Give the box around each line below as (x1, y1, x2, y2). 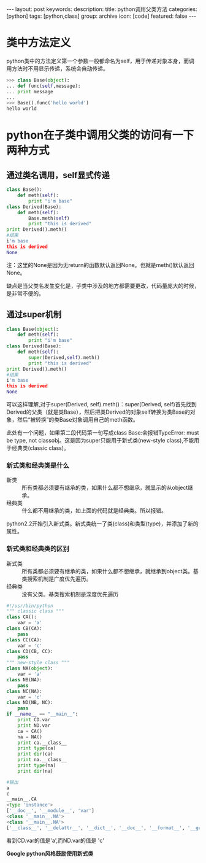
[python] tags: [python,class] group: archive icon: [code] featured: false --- (6, 12, 197, 20)
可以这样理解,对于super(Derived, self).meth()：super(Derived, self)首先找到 (6, 401, 197, 408)
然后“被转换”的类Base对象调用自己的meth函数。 (17, 416, 139, 423)
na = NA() (17, 733, 43, 740)
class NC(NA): (6, 688, 43, 694)
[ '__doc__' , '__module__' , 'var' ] (6, 808, 95, 814)
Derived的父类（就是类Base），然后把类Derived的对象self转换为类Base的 (6, 408, 191, 416)
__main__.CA (6, 796, 37, 802)
